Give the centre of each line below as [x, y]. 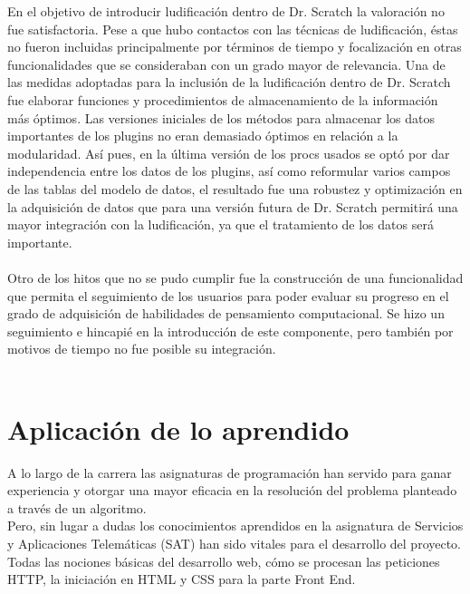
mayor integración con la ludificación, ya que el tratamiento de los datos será [221, 224]
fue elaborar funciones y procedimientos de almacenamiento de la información [223, 99]
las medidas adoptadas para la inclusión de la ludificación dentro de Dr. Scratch [229, 82]
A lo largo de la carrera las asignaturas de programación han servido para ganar [230, 472]
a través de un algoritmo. [77, 507]
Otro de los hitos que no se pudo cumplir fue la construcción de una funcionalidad [235, 277]
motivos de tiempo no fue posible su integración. [142, 349]
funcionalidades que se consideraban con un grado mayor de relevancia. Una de [226, 64]
